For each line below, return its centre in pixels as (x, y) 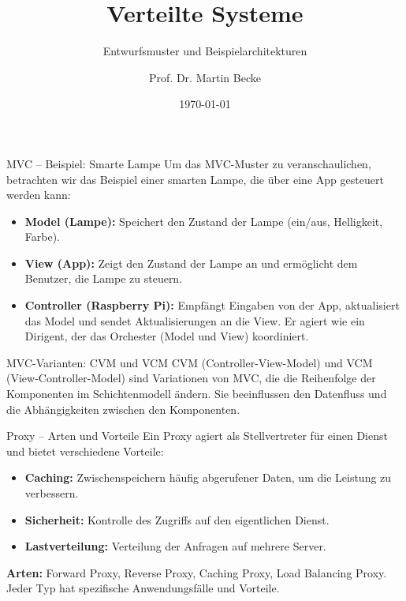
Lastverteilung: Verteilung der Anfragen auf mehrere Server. (175, 546)
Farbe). (42, 237)
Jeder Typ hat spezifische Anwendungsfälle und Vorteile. (143, 588)
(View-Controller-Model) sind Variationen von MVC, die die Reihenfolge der (191, 378)
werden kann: (39, 195)
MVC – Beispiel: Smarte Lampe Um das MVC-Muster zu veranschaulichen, (189, 163)
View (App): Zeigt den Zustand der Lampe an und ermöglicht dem (191, 263)
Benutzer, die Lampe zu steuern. (104, 278)
